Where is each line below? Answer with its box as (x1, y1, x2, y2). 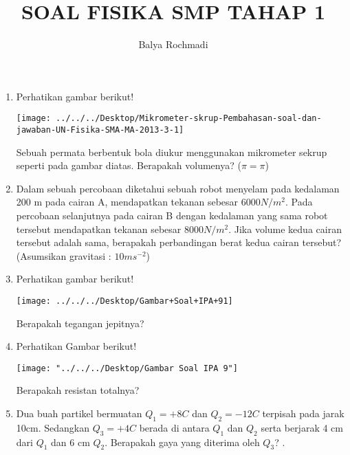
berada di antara (139, 420, 210, 434)
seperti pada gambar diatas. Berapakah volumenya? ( (16, 158, 241, 173)
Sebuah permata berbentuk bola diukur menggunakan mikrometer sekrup (16, 144, 327, 159)
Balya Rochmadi (138, 37, 208, 52)
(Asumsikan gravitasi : (16, 248, 111, 263)
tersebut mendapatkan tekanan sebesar (16, 221, 182, 236)
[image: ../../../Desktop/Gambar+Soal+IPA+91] (16, 296, 233, 306)
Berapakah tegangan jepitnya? (16, 315, 144, 330)
